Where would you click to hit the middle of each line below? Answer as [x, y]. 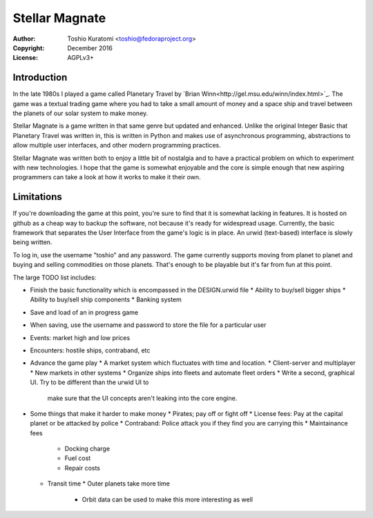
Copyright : [29, 48]
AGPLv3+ [81, 58]
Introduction [40, 78]
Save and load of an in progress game [84, 312]
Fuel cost [78, 458]
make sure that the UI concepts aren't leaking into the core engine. [142, 398]
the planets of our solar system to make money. [80, 113]
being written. [32, 242]
